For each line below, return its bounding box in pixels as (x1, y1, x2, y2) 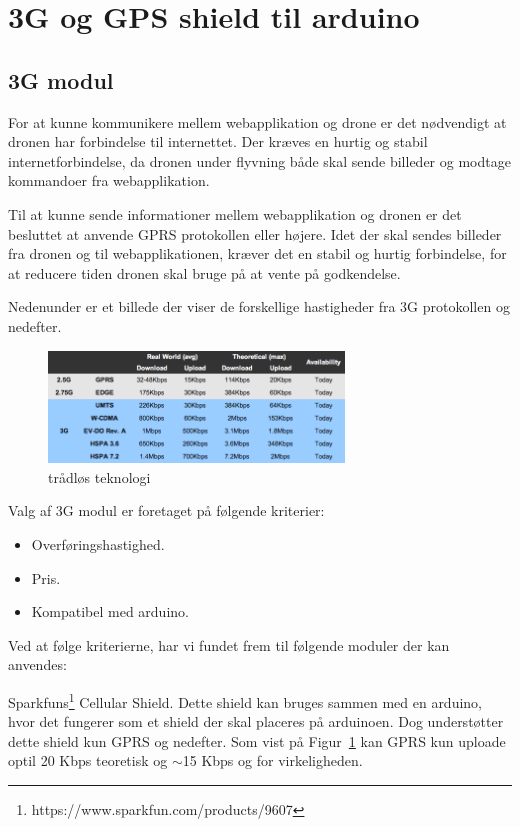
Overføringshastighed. (31, 534, 165, 555)
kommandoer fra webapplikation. (8, 170, 210, 191)
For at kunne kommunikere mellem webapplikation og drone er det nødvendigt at (8, 111, 507, 132)
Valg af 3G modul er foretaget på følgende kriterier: (8, 500, 325, 521)
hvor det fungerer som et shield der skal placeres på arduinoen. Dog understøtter (8, 711, 504, 732)
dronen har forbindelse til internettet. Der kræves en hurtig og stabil (8, 131, 428, 152)
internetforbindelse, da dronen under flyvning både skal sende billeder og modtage (8, 150, 511, 171)
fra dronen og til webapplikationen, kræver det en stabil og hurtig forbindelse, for (8, 243, 507, 264)
